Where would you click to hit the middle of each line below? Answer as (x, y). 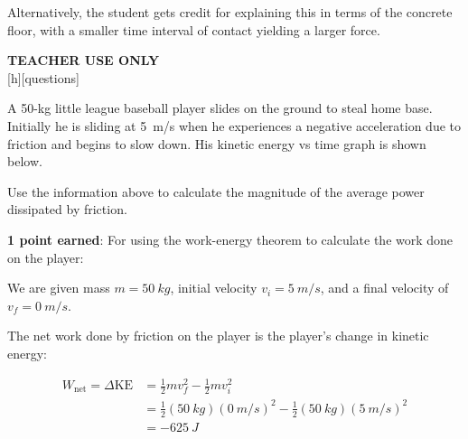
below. (25, 161)
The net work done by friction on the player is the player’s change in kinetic (218, 336)
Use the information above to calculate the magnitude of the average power (216, 191)
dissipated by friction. (67, 209)
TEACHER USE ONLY (84, 60)
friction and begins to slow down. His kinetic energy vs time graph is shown (217, 143)
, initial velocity (214, 288)
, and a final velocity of (384, 288)
